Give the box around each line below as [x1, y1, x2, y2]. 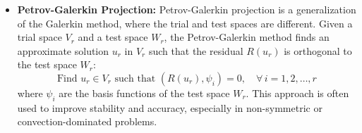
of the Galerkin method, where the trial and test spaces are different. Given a [17, 15, 353, 30]
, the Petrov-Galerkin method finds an [164, 30, 330, 44]
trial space [17, 30, 62, 44]
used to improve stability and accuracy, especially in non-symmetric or [17, 100, 322, 115]
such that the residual [148, 43, 243, 58]
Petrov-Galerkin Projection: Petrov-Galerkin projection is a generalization [17, 2, 356, 16]
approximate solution [17, 43, 109, 58]
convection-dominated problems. [17, 114, 157, 129]
